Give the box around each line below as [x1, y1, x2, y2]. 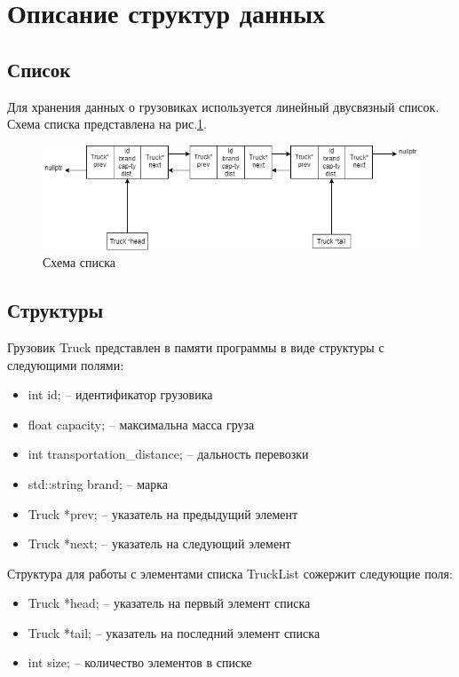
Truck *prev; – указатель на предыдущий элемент [28, 504, 298, 523]
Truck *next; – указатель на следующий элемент [28, 534, 291, 553]
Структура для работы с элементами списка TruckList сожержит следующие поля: [7, 563, 453, 582]
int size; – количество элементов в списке [28, 653, 252, 672]
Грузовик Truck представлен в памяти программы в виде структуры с [7, 337, 384, 356]
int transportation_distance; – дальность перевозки [28, 445, 309, 463]
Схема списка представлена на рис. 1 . [7, 114, 207, 133]
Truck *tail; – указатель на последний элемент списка [28, 623, 321, 642]
